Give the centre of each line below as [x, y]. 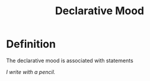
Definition [31, 44]
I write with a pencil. [31, 72]
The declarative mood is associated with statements [70, 60]
